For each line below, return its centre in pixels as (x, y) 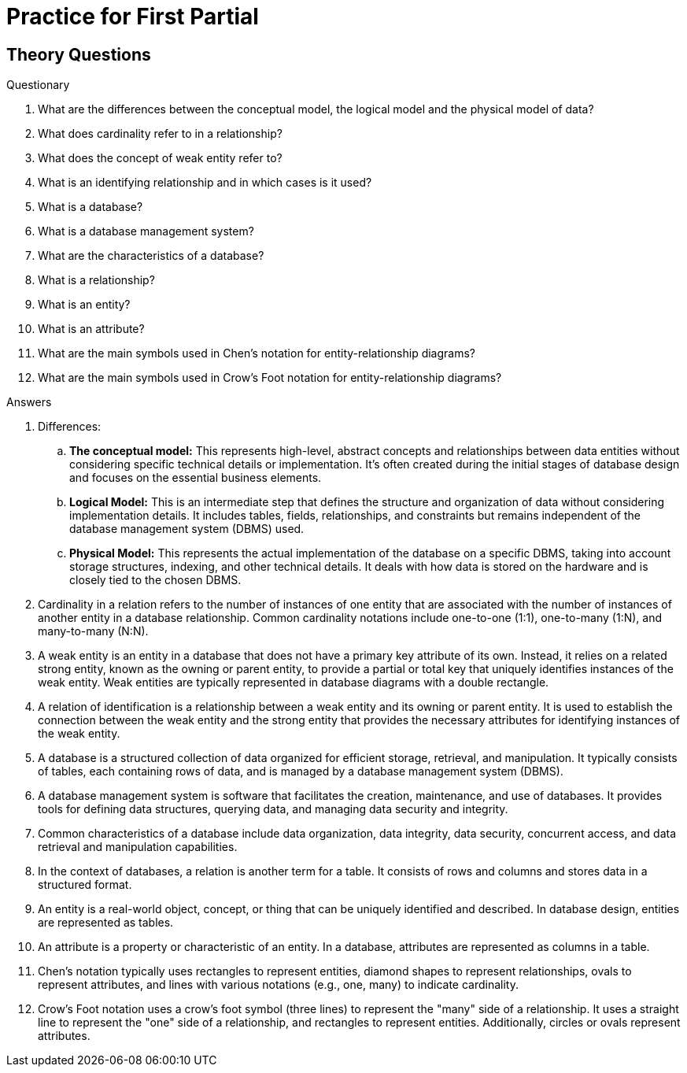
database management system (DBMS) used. (187, 529)
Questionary (38, 85)
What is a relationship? (96, 280)
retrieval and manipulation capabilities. (138, 847)
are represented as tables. (106, 923)
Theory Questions (79, 54)
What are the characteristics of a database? (151, 256)
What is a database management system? (146, 231)
